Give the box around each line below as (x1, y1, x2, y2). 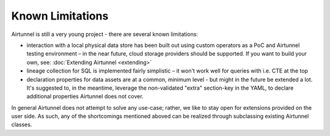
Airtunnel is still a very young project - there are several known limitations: (11, 30, 199, 38)
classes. (11, 121, 32, 128)
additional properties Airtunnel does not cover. (26, 93, 144, 100)
